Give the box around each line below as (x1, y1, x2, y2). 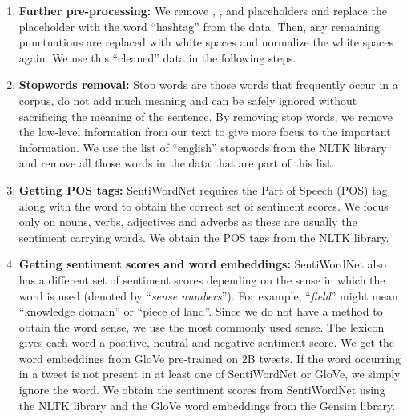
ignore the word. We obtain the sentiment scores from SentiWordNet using (18, 381, 385, 398)
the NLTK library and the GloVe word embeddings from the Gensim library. (18, 397, 396, 413)
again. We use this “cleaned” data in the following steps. (18, 49, 296, 66)
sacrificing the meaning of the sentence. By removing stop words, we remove (18, 107, 393, 124)
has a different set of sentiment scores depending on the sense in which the (18, 271, 385, 288)
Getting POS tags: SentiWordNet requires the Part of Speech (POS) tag (18, 181, 388, 198)
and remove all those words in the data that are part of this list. (18, 155, 335, 171)
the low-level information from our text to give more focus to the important (18, 123, 391, 140)
